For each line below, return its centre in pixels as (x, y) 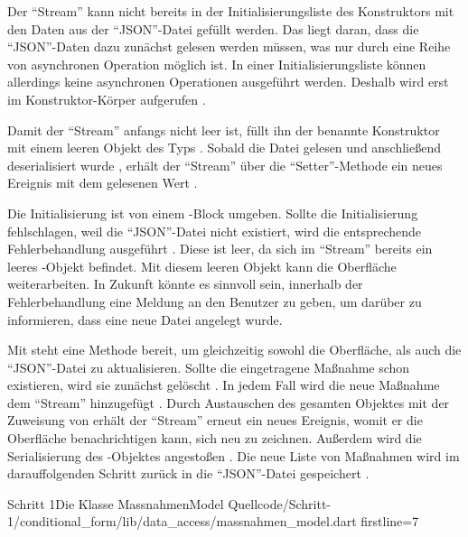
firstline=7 (390, 521)
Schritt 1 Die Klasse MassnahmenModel (116, 503)
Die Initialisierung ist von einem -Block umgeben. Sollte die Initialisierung (213, 213)
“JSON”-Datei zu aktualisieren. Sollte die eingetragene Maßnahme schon (209, 367)
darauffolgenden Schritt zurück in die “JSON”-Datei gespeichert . (188, 473)
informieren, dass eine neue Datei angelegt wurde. (145, 319)
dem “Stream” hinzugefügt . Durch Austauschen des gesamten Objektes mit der (229, 402)
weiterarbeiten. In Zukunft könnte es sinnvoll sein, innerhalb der (185, 284)
